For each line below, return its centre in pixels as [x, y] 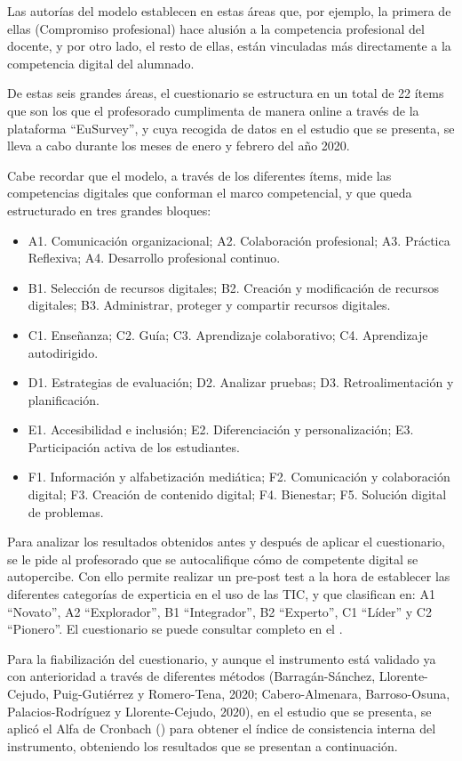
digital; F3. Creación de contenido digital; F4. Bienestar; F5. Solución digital [237, 494]
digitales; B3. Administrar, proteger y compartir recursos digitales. [209, 305]
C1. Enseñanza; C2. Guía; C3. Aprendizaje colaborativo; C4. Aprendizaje [228, 334]
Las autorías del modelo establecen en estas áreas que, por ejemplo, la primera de [229, 11]
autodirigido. [63, 352]
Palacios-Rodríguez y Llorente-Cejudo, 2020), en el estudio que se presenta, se [219, 711]
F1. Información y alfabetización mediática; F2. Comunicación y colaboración [239, 477]
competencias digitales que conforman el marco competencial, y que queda [210, 193]
